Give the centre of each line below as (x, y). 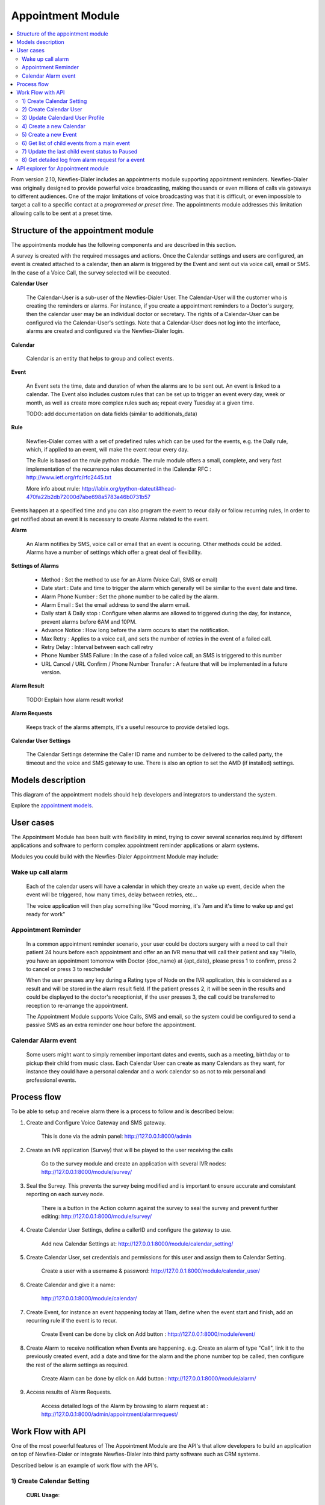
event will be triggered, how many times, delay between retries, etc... (112, 895)
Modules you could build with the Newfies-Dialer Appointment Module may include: (115, 856)
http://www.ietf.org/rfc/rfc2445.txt (69, 477)
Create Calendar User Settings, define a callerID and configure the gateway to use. (129, 1230)
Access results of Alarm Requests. (69, 1392)
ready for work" (46, 914)
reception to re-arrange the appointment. (77, 1005)
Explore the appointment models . (52, 805)
